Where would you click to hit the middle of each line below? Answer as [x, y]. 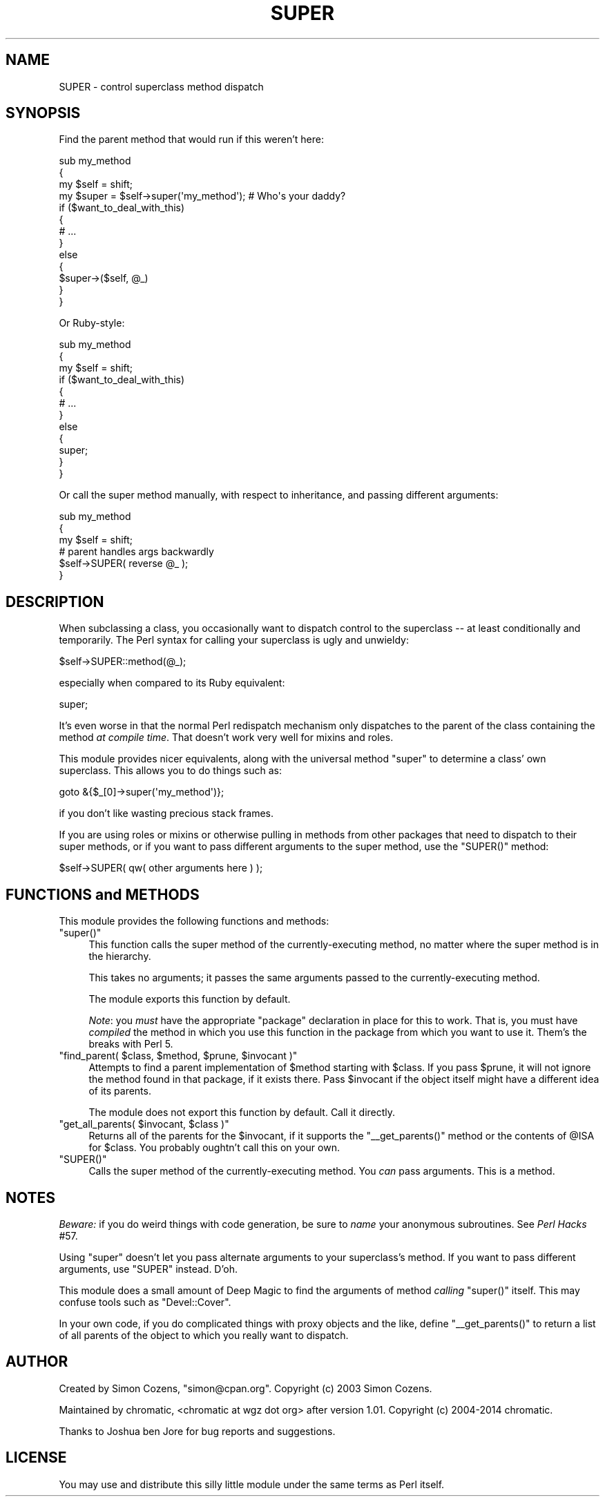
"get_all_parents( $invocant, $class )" [144, 1124]
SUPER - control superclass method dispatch [161, 86]
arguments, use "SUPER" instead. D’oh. [148, 1269]
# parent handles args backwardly [136, 552]
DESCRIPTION [55, 601]
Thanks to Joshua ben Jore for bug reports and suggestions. [197, 1431]
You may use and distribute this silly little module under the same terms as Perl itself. [252, 1484]
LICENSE [36, 1458]
